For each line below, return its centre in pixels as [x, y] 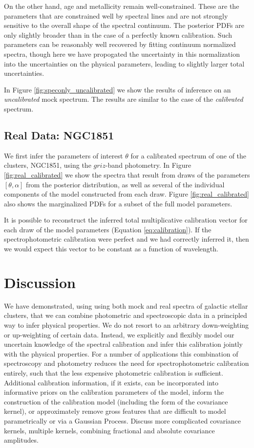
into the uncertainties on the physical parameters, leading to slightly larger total [124, 63]
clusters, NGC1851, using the [48, 165]
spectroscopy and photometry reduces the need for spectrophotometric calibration [127, 363]
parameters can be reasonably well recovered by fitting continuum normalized [120, 44]
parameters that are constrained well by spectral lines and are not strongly [116, 15]
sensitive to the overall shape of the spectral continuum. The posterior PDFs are [124, 25]
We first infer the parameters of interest [63, 155]
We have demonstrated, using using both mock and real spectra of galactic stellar [126, 305]
